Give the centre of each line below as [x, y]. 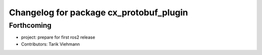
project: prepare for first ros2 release [58, 37]
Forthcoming [30, 25]
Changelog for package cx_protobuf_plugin [98, 12]
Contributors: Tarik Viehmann [50, 44]
